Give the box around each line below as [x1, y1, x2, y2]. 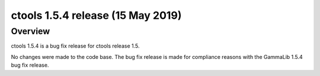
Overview [11, 26, 50, 37]
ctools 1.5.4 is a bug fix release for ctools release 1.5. [11, 42, 140, 49]
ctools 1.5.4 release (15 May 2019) [11, 9, 182, 22]
